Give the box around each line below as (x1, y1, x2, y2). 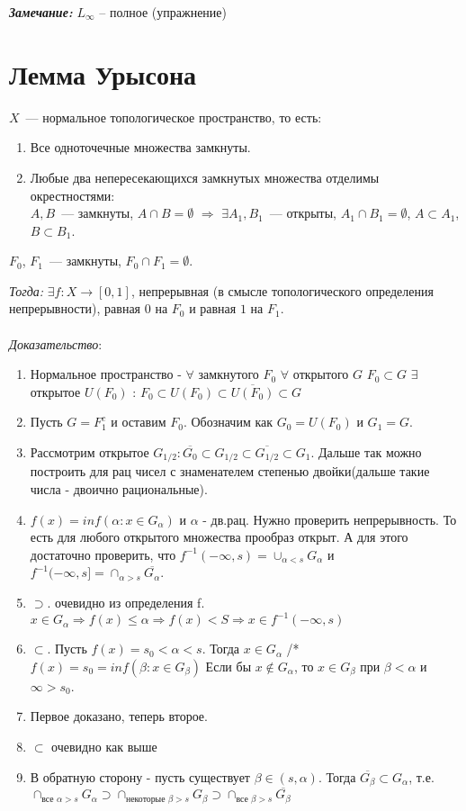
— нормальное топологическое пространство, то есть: (25, 107, 322, 126)
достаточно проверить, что (30, 545, 176, 563)
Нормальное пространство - (30, 365, 182, 383)
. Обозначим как (183, 412, 273, 431)
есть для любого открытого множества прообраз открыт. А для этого (30, 527, 408, 546)
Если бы (205, 656, 252, 675)
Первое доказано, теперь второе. (30, 707, 208, 725)
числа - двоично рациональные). (30, 480, 208, 499)
